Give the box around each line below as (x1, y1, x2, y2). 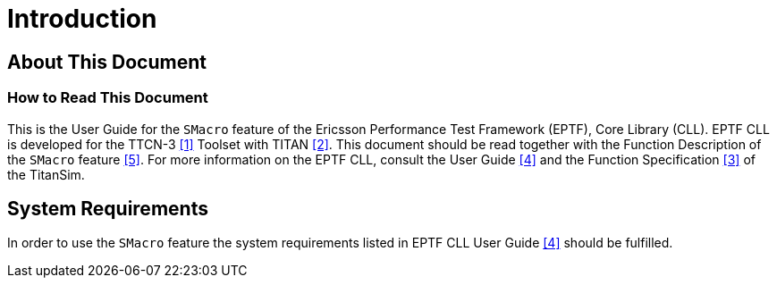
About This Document (7, 50, 207, 73)
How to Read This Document (7, 88, 208, 107)
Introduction (7, 4, 157, 34)
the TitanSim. (7, 166, 85, 182)
